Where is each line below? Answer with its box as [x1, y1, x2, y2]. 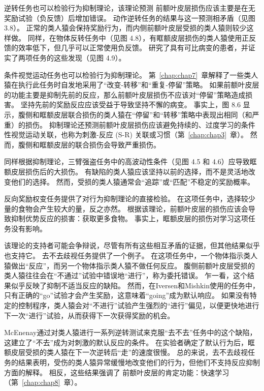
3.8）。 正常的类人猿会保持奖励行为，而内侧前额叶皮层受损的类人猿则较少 [4, 22, 247, 33]
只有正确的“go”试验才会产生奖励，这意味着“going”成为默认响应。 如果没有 [4, 290, 250, 300]
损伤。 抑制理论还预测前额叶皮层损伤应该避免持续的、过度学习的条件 [25, 119, 255, 130]
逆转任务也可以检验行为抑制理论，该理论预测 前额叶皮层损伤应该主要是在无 [4, 3, 255, 13]
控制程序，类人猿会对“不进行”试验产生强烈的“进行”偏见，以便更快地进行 [18, 300, 259, 311]
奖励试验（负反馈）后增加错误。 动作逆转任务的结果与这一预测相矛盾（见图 [4, 12, 255, 23]
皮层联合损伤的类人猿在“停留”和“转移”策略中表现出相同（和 [53, 109, 252, 119]
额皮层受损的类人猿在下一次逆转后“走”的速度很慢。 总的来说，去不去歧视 [4, 347, 248, 357]
